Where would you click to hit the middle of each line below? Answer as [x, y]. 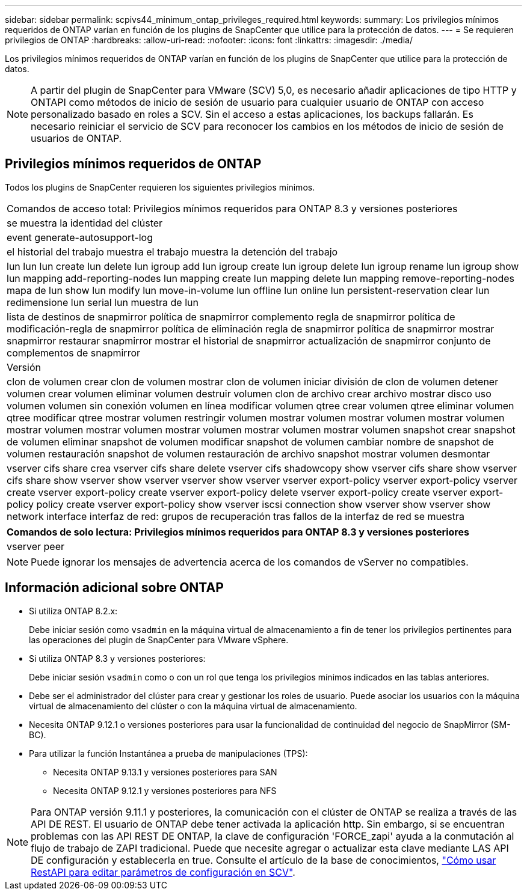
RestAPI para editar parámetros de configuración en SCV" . [163, 872]
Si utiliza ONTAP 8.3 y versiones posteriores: [117, 658]
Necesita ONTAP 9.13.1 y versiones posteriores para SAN [165, 772]
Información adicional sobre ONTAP [114, 588]
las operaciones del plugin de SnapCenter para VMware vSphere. [159, 640]
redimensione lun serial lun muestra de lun [103, 302]
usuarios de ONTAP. [76, 138]
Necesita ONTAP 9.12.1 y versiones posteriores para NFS [165, 790]
